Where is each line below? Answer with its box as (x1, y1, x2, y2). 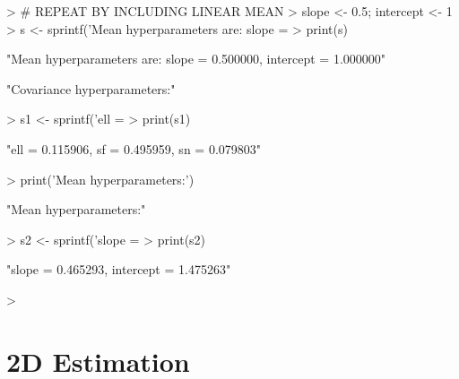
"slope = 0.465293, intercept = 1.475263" (6, 260, 231, 279)
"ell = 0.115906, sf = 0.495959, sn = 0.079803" (6, 139, 262, 158)
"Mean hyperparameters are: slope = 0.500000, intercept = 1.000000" (6, 49, 386, 68)
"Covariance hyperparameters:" (6, 79, 176, 98)
